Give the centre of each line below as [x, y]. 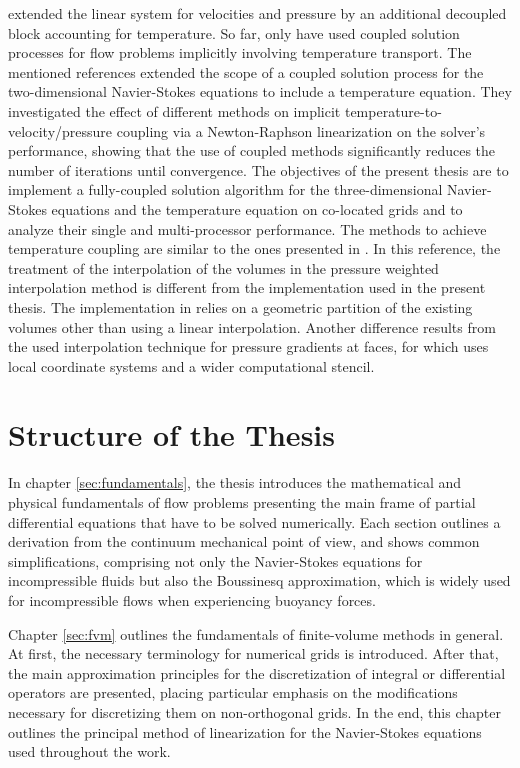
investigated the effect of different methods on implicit [174, 110]
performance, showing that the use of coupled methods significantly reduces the [252, 150]
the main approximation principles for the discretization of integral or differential [257, 672]
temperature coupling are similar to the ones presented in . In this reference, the [254, 248]
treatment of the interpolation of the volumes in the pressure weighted [223, 267]
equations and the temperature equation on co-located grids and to [257, 208]
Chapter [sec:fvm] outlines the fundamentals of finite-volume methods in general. [256, 633]
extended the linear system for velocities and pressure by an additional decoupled [257, 13]
